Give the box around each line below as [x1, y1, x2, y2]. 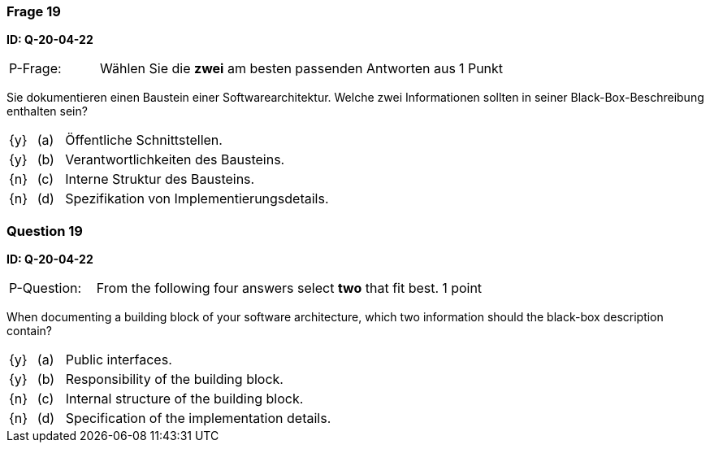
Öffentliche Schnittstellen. [65, 132, 223, 149]
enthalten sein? [6, 104, 88, 119]
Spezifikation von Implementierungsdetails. [65, 190, 329, 207]
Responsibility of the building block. [65, 371, 284, 388]
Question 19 [6, 222, 83, 239]
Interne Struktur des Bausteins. [65, 171, 255, 188]
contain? [6, 324, 52, 338]
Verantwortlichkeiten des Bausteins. [65, 151, 285, 168]
